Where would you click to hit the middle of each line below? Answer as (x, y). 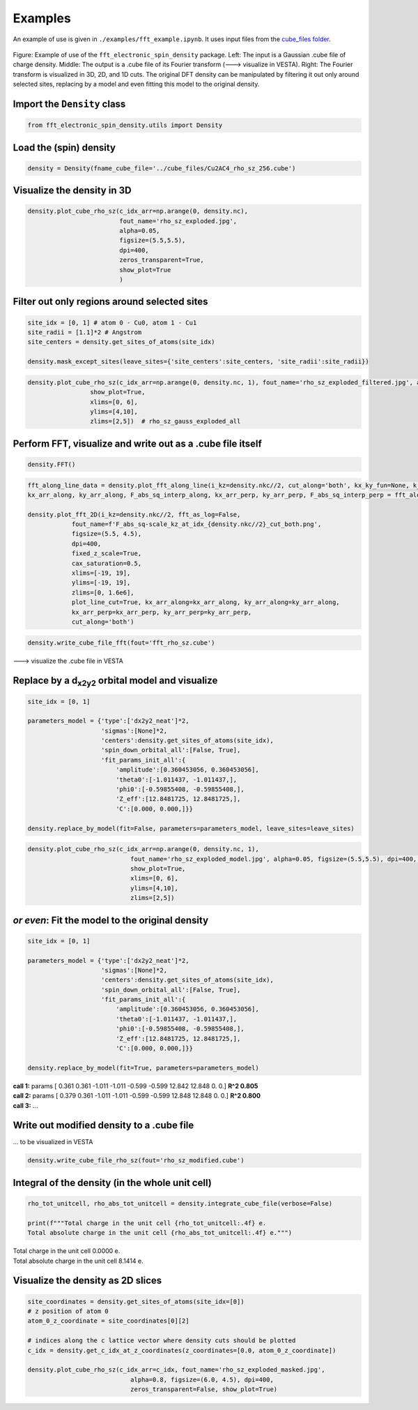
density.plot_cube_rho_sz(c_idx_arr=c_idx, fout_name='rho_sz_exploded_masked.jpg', (176, 1370)
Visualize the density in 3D (72, 191)
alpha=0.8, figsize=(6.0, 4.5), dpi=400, (202, 1379)
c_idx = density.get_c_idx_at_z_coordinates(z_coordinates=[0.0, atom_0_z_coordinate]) (182, 1350)
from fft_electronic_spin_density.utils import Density (125, 125)
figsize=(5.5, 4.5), (107, 534)
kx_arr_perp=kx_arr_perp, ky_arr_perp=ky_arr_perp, (162, 612)
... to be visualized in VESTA (53, 1142)
